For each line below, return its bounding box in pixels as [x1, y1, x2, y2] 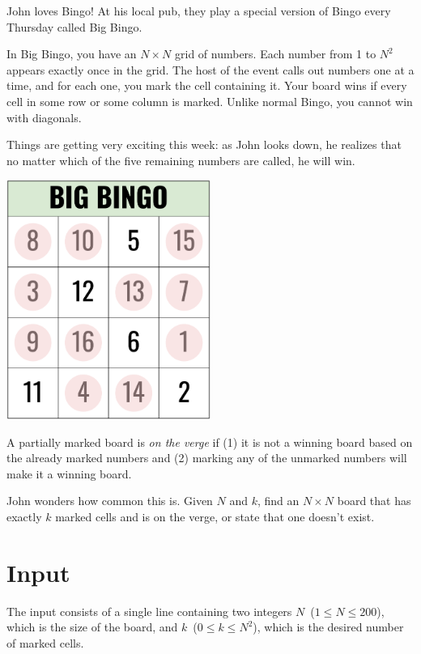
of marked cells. [6, 634, 84, 651]
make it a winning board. [6, 465, 132, 482]
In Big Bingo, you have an [6, 45, 137, 62]
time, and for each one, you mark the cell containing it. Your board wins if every [6, 77, 407, 94]
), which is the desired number [253, 618, 404, 635]
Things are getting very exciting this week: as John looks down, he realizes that [6, 136, 402, 153]
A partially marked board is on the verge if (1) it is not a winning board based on [6, 433, 413, 450]
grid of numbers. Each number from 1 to [175, 45, 376, 62]
